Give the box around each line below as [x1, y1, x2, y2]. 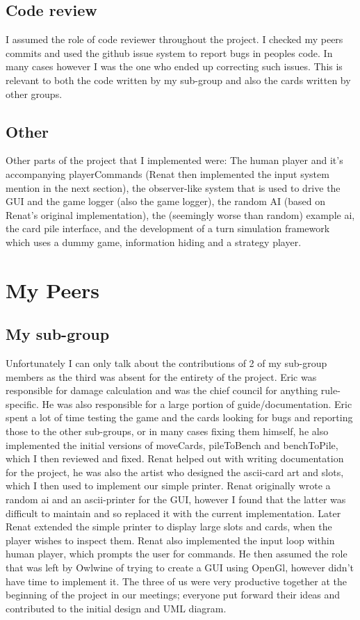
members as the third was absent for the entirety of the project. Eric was [6, 369, 317, 384]
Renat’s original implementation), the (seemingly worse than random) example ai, [6, 207, 355, 222]
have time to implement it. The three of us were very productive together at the [6, 573, 347, 588]
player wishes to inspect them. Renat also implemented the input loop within [6, 532, 335, 547]
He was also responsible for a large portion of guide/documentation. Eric [42, 396, 352, 411]
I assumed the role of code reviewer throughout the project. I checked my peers [6, 32, 343, 47]
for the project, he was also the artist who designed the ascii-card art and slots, [6, 464, 344, 479]
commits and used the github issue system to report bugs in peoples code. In [6, 45, 333, 60]
